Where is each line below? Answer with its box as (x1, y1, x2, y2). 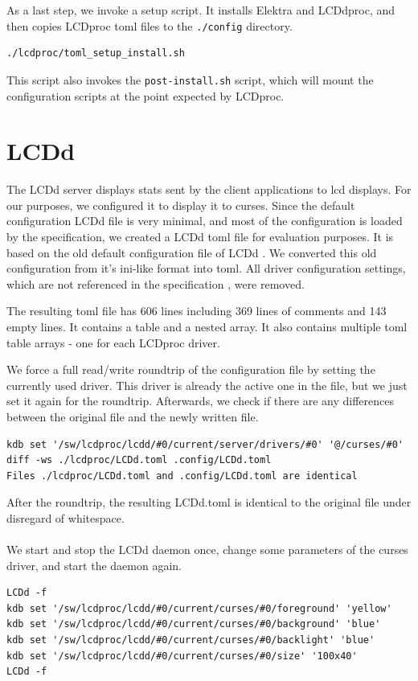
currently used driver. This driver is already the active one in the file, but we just (6, 376, 408, 393)
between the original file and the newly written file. (6, 408, 259, 425)
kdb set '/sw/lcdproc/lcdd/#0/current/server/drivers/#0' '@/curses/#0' (6, 438, 404, 450)
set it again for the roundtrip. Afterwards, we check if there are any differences (6, 392, 394, 409)
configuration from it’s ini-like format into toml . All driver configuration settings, (6, 260, 406, 277)
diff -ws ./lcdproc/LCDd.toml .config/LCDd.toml (6, 454, 272, 466)
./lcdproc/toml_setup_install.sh (6, 47, 185, 59)
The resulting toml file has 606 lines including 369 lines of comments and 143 (6, 302, 387, 319)
